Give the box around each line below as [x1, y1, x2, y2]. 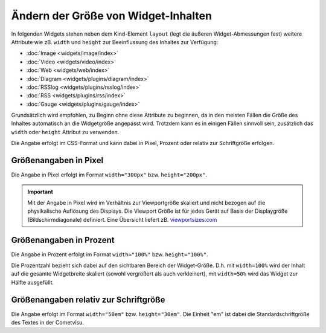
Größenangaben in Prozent [11, 234, 115, 245]
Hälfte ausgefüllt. [11, 279, 54, 286]
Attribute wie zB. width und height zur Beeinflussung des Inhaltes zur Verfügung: [11, 38, 219, 45]
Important [27, 188, 54, 195]
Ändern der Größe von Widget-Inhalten [11, 9, 213, 22]
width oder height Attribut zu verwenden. [11, 128, 120, 135]
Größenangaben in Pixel [11, 155, 104, 166]
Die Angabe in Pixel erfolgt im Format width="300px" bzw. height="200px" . [11, 171, 208, 178]
